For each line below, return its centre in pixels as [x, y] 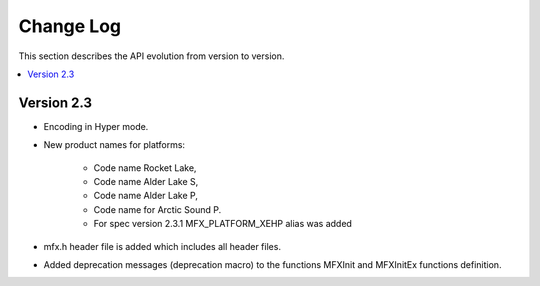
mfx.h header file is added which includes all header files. [162, 246]
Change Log [70, 26]
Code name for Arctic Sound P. [157, 209]
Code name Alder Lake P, [146, 196]
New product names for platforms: [114, 145]
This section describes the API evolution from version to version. [151, 56]
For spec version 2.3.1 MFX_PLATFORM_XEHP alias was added [222, 224]
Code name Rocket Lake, [145, 167]
